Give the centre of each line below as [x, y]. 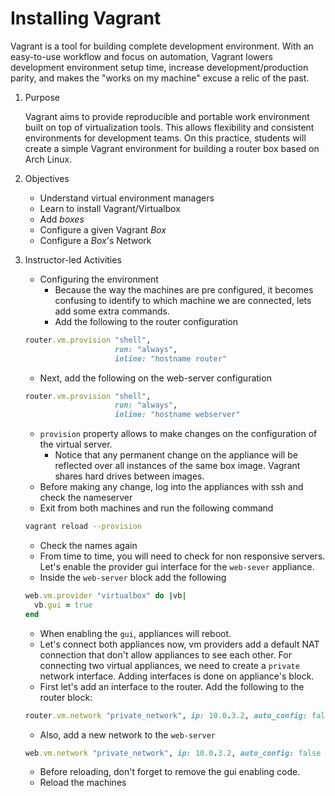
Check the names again [88, 546]
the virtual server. [76, 444]
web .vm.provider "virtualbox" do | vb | [105, 596]
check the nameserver [86, 498]
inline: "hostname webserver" [177, 415]
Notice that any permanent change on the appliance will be [176, 455]
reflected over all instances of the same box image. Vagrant [177, 466]
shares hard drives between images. [129, 476]
